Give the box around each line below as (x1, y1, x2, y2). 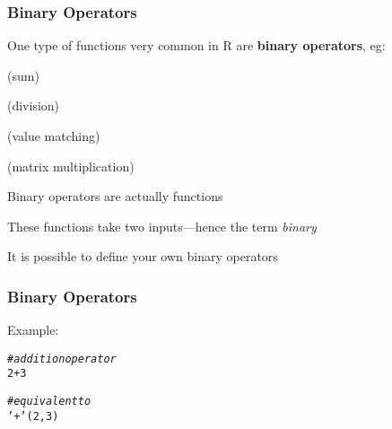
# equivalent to (7, 395, 91, 408)
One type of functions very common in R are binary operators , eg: (7, 36, 386, 55)
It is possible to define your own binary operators (7, 247, 278, 266)
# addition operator (7, 352, 117, 365)
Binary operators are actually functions (7, 187, 223, 206)
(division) (7, 96, 60, 115)
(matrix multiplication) (7, 156, 135, 175)
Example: (7, 320, 59, 339)
